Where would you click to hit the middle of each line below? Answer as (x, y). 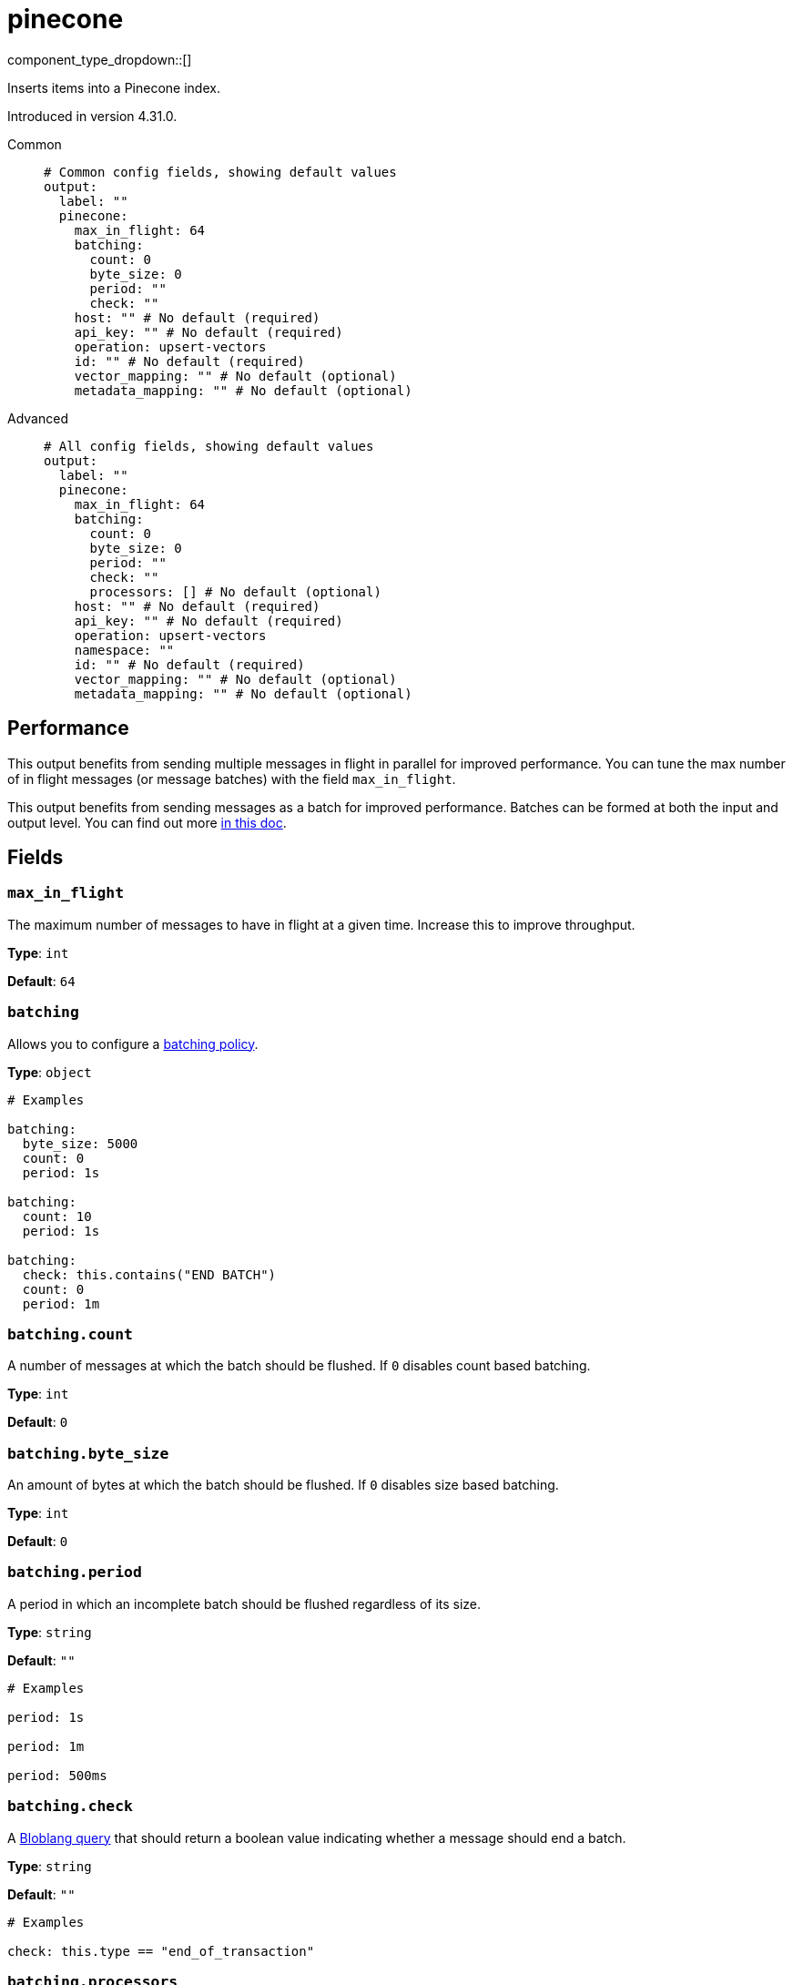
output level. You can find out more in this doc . (147, 822)
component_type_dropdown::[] (100, 59)
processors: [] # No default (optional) (235, 591)
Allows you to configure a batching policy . (133, 1043)
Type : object (50, 1072)
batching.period (75, 1573)
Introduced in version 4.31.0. (92, 116)
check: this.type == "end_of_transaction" (161, 1951)
